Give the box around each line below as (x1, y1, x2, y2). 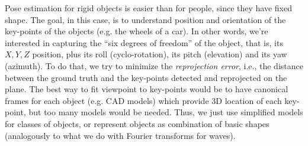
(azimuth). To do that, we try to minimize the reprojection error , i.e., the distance (5, 59, 303, 72)
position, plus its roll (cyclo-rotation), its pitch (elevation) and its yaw (32, 48, 287, 60)
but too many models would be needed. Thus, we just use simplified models (28, 106, 303, 118)
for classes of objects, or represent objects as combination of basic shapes (5, 117, 269, 129)
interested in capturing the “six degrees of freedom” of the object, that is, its (5, 36, 283, 48)
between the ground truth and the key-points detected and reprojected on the (5, 71, 287, 83)
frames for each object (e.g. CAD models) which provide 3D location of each (5, 94, 282, 106)
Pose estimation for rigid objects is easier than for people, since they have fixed (5, 2, 292, 14)
